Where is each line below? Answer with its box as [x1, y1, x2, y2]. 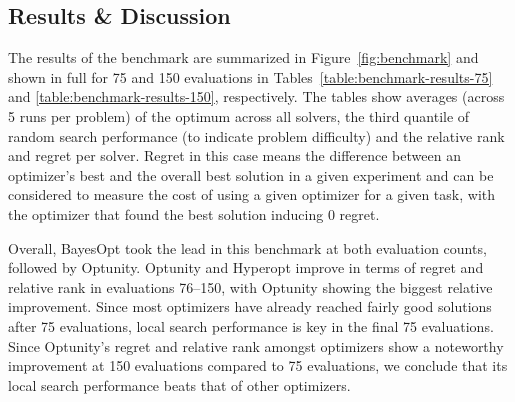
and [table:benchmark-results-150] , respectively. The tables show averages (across [8, 86, 505, 107]
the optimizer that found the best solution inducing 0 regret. [8, 203, 380, 224]
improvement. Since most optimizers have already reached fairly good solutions [8, 296, 492, 317]
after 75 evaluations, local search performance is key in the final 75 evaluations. [8, 315, 494, 336]
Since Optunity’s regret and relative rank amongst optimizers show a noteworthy [8, 335, 504, 356]
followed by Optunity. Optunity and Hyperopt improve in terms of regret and [8, 257, 484, 278]
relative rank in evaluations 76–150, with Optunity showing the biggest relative [8, 276, 493, 297]
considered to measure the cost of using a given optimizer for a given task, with [8, 184, 496, 205]
